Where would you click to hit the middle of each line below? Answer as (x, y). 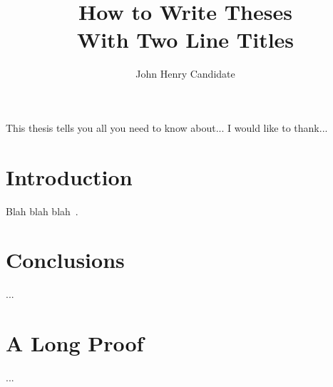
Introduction (69, 176)
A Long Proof (75, 343)
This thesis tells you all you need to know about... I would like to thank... (167, 127)
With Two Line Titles (185, 40)
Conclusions (65, 260)
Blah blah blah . (42, 211)
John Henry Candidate (185, 74)
